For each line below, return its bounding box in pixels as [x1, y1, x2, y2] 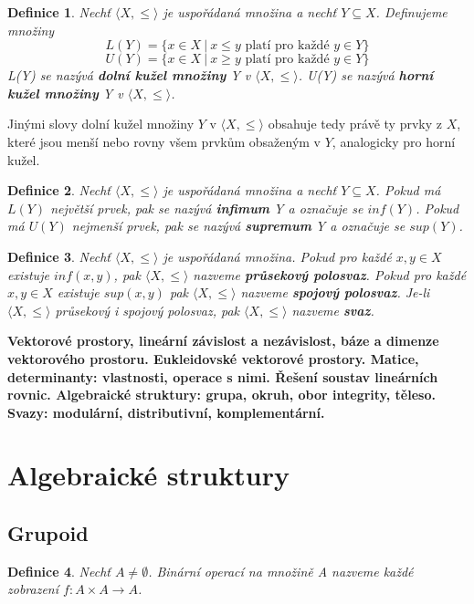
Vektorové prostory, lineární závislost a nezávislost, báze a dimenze [7, 331, 439, 350]
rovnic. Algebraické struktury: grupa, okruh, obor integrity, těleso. [7, 385, 436, 404]
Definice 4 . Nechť [7, 561, 111, 580]
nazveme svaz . [291, 300, 374, 319]
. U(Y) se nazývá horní [298, 66, 434, 85]
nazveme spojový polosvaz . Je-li [240, 283, 430, 302]
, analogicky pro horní [332, 131, 456, 151]
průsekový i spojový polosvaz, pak [55, 300, 240, 319]
